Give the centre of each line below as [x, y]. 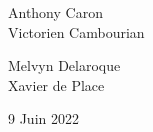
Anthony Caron [55, 12]
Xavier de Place [56, 84]
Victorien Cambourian [76, 31]
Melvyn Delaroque [64, 65]
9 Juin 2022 [43, 118]
